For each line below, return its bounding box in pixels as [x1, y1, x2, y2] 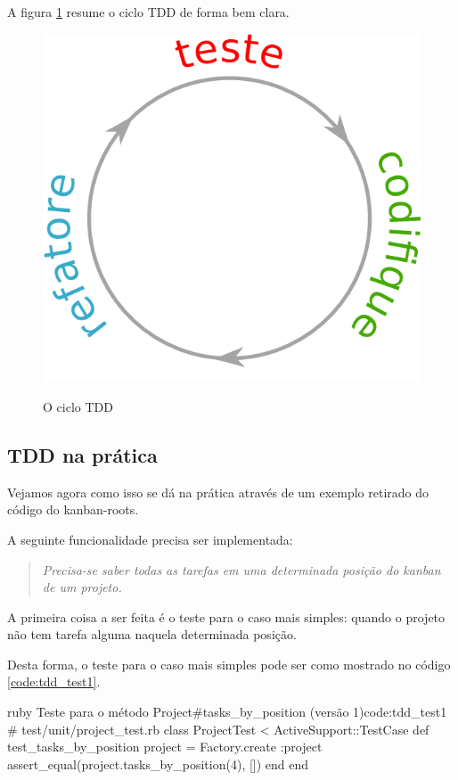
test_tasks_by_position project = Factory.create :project [7, 737, 323, 756]
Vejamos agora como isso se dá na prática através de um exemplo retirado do [7, 482, 429, 501]
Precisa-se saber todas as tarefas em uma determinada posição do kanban [42, 560, 441, 579]
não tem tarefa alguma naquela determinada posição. [7, 625, 297, 644]
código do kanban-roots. [7, 500, 139, 519]
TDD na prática [7, 440, 158, 468]
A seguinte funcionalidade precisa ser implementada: [7, 530, 293, 548]
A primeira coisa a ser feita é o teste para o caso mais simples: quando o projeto [7, 607, 446, 626]
